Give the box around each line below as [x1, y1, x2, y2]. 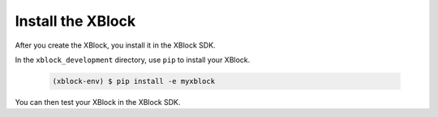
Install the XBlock [15, 12, 136, 30]
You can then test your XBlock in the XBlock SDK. [15, 97, 181, 107]
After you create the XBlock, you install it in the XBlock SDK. [15, 40, 216, 50]
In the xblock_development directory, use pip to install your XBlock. [15, 55, 251, 65]
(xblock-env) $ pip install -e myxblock [52, 77, 215, 86]
